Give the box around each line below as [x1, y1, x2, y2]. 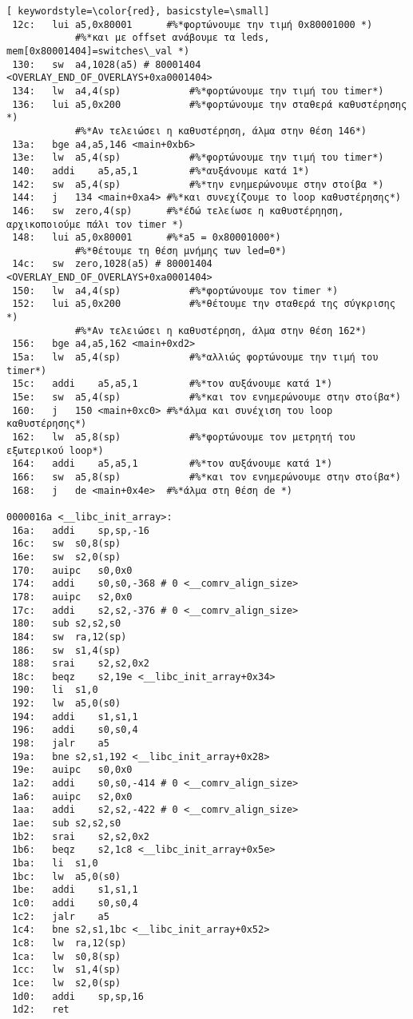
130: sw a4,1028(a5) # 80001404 [12, 58, 201, 70]
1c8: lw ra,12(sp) [12, 937, 127, 949]
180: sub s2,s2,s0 [12, 618, 121, 630]
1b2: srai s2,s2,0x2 [12, 830, 149, 842]
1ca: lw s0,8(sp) [12, 950, 121, 962]
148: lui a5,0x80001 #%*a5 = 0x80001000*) [12, 232, 281, 244]
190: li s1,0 [12, 684, 98, 696]
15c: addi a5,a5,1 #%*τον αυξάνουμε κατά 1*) [12, 378, 333, 390]
